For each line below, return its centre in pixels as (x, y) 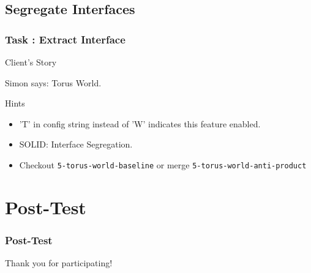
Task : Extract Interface (65, 39)
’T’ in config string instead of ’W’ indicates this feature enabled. (140, 123)
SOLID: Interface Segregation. (76, 144)
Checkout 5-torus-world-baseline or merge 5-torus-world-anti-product (163, 164)
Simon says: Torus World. (53, 82)
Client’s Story (31, 62)
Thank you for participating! (59, 263)
